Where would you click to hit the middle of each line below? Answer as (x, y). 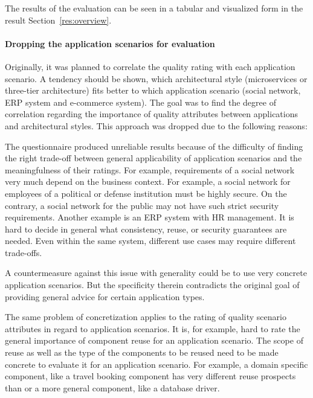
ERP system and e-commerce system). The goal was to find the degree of (140, 102)
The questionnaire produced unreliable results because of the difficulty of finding (154, 146)
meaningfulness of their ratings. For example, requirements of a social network (150, 169)
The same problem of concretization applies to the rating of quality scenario (146, 317)
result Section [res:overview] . (58, 20)
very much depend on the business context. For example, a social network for (148, 181)
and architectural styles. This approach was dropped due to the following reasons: (156, 125)
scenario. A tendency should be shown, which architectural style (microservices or (156, 78)
